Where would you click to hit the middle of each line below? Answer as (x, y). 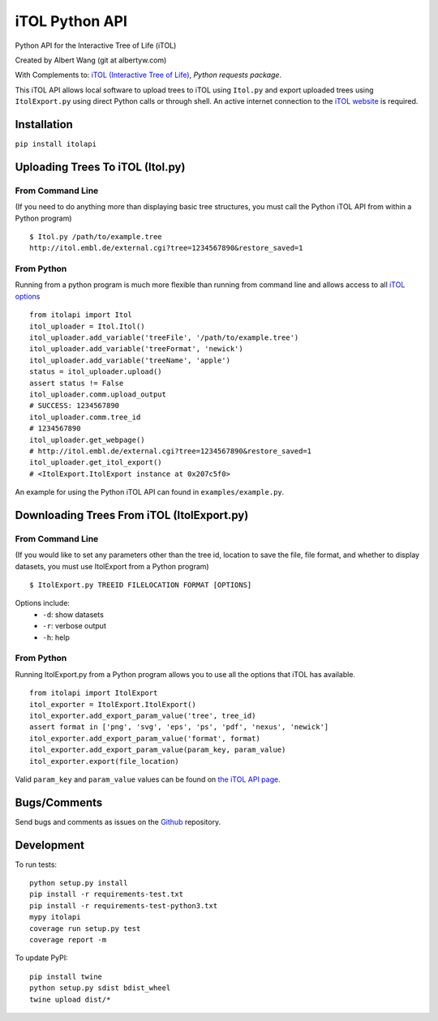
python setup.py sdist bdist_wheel (100, 988)
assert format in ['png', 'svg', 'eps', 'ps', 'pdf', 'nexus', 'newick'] (179, 727)
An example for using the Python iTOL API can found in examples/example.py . (150, 492)
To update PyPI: (41, 958)
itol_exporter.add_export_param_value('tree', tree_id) (143, 715)
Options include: (43, 603)
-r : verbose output (75, 626)
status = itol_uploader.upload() (96, 372)
